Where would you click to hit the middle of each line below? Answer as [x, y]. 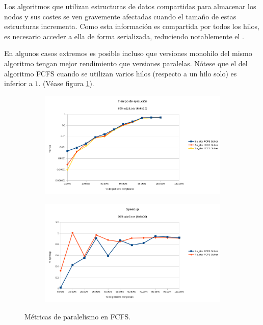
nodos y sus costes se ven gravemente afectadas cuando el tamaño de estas [120, 16]
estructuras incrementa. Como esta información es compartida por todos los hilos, [132, 26]
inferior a [18, 83]
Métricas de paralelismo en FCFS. [78, 316]
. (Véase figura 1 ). [66, 83]
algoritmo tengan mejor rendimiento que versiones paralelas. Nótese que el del [126, 63]
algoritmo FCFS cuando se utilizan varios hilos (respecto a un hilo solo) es [121, 73]
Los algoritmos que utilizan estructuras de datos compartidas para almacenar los [130, 6]
